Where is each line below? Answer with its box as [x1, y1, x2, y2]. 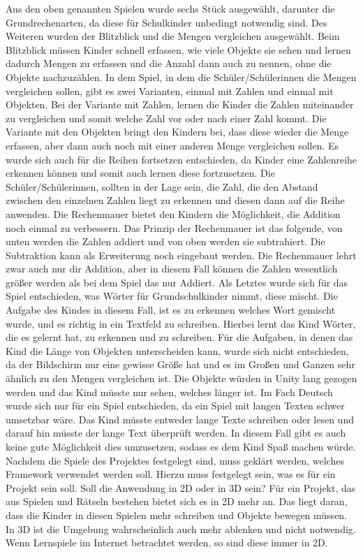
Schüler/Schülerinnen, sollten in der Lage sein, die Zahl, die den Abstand [6, 179, 318, 194]
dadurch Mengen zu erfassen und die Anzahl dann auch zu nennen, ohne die [6, 56, 332, 71]
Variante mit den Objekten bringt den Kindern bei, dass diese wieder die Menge [6, 124, 349, 139]
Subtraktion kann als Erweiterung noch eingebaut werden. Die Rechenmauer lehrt [6, 247, 357, 262]
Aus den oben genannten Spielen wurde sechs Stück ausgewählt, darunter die [6, 1, 335, 15]
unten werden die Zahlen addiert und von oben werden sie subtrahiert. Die [6, 234, 325, 249]
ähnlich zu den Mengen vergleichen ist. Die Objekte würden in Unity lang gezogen [6, 371, 357, 386]
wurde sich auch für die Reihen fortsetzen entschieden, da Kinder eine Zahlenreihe [6, 152, 357, 166]
